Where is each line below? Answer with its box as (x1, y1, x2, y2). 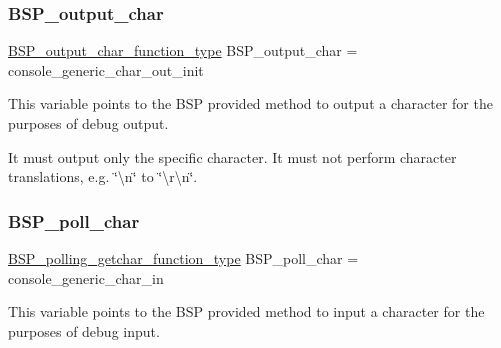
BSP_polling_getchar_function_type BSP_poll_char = (8, 248, 359, 268)
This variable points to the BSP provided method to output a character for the (8, 93, 493, 114)
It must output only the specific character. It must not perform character (8, 146, 457, 167)
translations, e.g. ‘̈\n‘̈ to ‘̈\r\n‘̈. (8, 166, 198, 187)
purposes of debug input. (8, 320, 160, 341)
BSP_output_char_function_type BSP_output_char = (8, 40, 358, 61)
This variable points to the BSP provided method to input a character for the (8, 301, 485, 322)
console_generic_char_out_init (8, 59, 204, 80)
